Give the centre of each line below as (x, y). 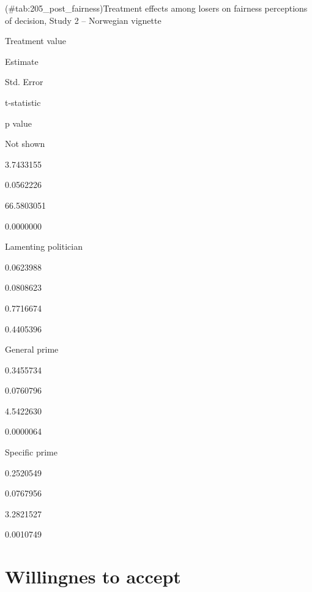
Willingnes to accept (93, 576)
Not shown (25, 144)
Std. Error (24, 82)
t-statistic (23, 102)
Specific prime (31, 452)
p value (18, 123)
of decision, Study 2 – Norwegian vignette (83, 20)
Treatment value (35, 41)
